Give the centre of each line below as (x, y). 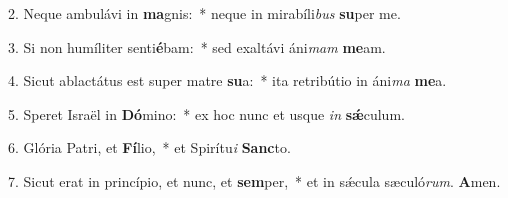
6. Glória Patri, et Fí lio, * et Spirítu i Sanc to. (149, 147)
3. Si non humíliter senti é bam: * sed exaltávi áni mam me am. (197, 46)
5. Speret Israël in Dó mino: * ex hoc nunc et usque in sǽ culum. (206, 113)
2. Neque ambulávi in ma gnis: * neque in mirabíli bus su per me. (204, 13)
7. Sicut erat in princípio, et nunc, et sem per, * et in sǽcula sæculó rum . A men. (254, 180)
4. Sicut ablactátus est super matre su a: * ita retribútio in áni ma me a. (227, 80)
